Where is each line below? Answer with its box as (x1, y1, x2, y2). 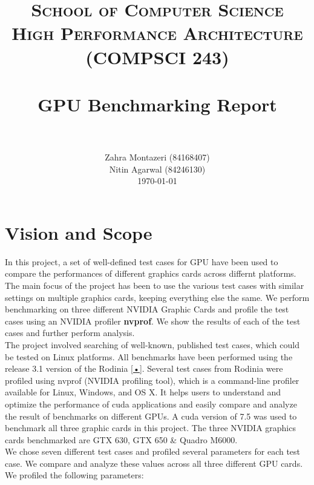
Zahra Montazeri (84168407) (105, 151, 210, 163)
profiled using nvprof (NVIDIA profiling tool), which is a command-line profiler (5, 374, 299, 386)
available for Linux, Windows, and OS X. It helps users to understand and (5, 386, 281, 398)
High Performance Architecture (11, 21, 303, 45)
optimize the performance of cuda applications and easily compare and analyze (5, 397, 297, 410)
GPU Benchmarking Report (38, 91, 277, 116)
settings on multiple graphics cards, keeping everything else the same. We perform (5, 291, 310, 303)
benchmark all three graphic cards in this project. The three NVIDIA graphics (5, 421, 296, 434)
